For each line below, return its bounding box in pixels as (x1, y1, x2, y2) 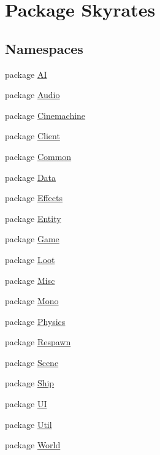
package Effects (5, 191, 63, 204)
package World (5, 438, 61, 451)
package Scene (5, 356, 59, 369)
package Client (5, 129, 60, 142)
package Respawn (5, 335, 71, 348)
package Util (5, 418, 52, 430)
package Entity (5, 212, 61, 224)
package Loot (5, 253, 55, 266)
